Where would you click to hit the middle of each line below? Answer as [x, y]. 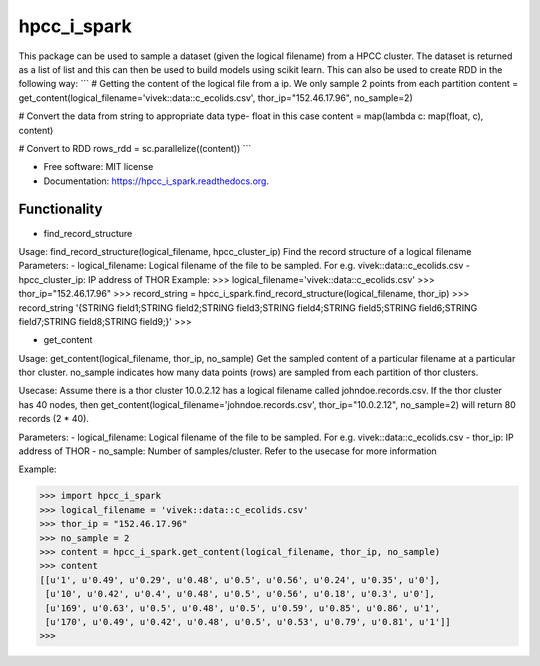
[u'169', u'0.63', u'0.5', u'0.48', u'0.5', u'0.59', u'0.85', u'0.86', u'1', [243, 608]
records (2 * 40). [54, 419]
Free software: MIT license [98, 167]
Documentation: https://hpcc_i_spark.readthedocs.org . [156, 181]
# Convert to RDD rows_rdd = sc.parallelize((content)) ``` [135, 148]
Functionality [60, 209]
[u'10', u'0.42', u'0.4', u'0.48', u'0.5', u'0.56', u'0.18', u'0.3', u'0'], [240, 594]
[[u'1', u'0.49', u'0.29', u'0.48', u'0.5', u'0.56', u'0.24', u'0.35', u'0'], [240, 579]
